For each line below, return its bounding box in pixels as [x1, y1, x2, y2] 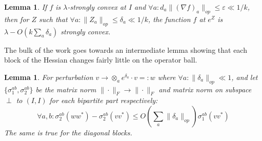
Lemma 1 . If [4, 2, 47, 12]
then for [4, 13, 29, 24]
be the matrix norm [35, 84, 96, 94]
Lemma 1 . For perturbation [4, 71, 93, 82]
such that [39, 13, 68, 24]
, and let [231, 71, 258, 82]
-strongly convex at [67, 2, 126, 12]
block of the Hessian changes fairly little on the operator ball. [4, 54, 197, 65]
